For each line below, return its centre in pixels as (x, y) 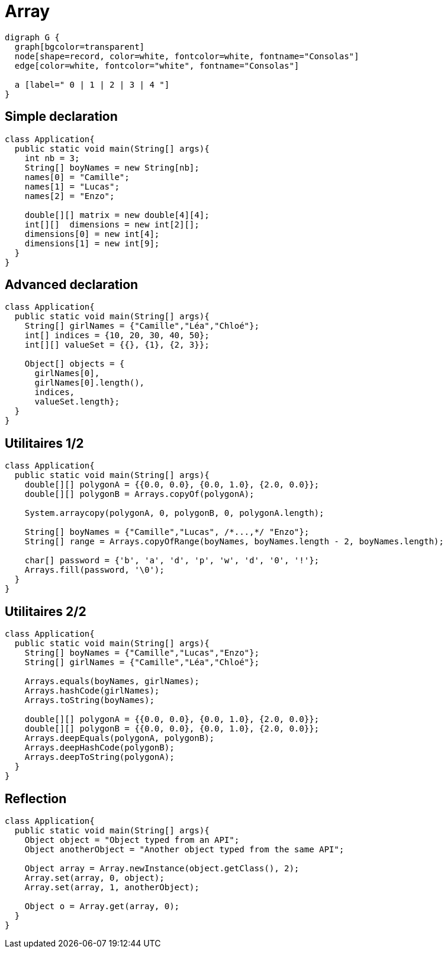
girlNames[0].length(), (90, 383)
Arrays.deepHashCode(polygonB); (99, 748)
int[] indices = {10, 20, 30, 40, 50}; (117, 336)
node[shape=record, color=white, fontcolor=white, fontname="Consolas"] (187, 56)
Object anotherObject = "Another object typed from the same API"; (184, 849)
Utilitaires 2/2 (46, 611)
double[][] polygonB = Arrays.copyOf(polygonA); (139, 494)
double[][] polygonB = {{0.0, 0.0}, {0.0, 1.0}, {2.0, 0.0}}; (172, 729)
